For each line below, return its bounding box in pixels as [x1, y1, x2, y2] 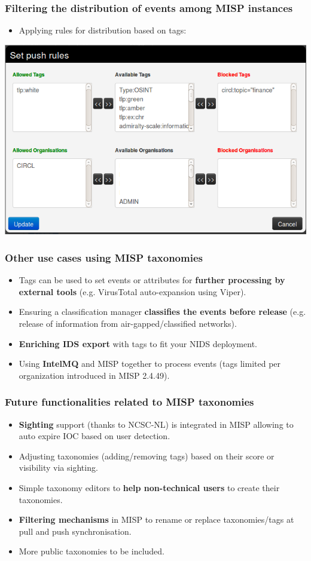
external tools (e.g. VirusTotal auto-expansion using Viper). [19, 285, 246, 298]
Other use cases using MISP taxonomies [5, 250, 203, 265]
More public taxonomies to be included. [19, 545, 164, 557]
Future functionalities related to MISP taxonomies [5, 394, 254, 409]
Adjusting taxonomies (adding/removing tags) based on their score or [19, 449, 275, 462]
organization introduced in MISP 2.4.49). [19, 369, 170, 381]
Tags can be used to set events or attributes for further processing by [19, 274, 285, 286]
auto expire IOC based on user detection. [19, 430, 170, 442]
